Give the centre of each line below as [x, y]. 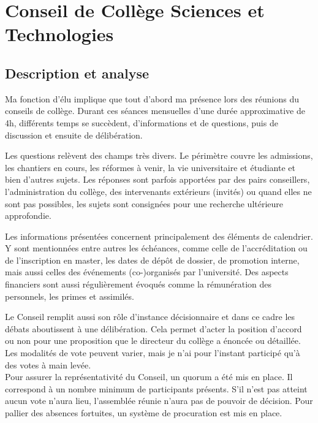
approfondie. [28, 215]
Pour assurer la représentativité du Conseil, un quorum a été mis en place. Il [149, 377]
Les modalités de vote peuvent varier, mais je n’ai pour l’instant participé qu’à [153, 353]
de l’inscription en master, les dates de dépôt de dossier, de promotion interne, [152, 260]
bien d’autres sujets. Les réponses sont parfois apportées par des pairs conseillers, [157, 179]
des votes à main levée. [48, 364]
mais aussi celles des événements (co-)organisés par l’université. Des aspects [147, 272]
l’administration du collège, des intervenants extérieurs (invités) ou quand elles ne [158, 191]
